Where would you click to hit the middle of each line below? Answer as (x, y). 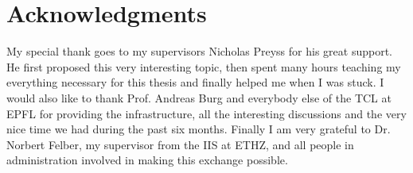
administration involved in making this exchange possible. (147, 160)
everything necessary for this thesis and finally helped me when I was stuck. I (195, 82)
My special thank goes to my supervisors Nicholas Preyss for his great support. (199, 51)
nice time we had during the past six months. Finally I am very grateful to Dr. (199, 129)
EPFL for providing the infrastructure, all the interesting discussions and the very (206, 113)
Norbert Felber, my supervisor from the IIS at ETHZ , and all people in (180, 144)
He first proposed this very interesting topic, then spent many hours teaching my (204, 66)
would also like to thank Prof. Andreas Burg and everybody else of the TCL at (199, 97)
